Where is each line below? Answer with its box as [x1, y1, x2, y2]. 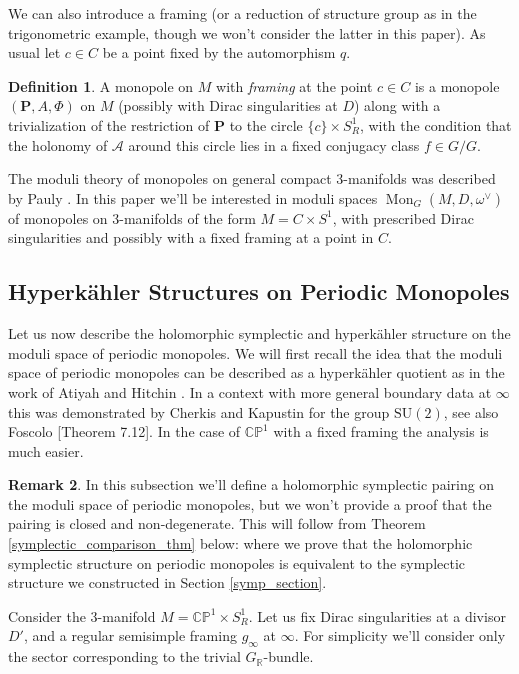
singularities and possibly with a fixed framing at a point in [8, 227, 374, 248]
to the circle [229, 114, 303, 135]
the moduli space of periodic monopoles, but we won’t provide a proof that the [8, 493, 492, 514]
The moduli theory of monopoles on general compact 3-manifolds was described [8, 168, 496, 189]
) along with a [353, 95, 441, 116]
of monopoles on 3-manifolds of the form [8, 207, 256, 228]
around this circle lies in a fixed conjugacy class [128, 134, 420, 155]
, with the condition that [359, 114, 512, 135]
